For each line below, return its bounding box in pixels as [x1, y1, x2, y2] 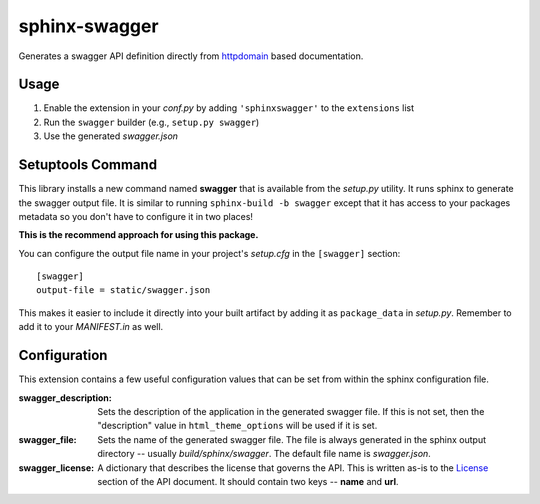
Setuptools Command [18, 156, 158, 174]
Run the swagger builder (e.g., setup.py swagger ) [43, 116, 260, 128]
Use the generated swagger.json [43, 130, 179, 142]
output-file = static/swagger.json [36, 285, 211, 296]
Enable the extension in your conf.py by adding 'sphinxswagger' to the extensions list [43, 102, 415, 114]
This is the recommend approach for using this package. [18, 229, 259, 241]
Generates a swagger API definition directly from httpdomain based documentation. [18, 50, 364, 62]
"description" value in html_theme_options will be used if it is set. [97, 420, 378, 432]
